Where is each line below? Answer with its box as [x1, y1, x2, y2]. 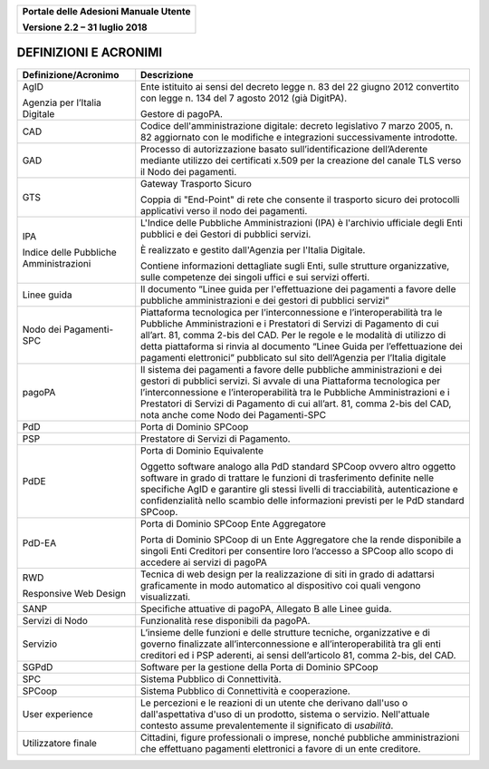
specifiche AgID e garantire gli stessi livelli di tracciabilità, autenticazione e [140, 482, 459, 495]
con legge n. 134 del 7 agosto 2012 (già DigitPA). [140, 92, 348, 104]
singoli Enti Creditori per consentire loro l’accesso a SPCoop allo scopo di [140, 544, 454, 557]
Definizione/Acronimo [22, 68, 120, 81]
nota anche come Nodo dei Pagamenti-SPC [140, 408, 326, 421]
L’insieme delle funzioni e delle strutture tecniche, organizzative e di [140, 626, 430, 638]
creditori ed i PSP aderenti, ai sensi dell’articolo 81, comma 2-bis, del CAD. [140, 648, 456, 661]
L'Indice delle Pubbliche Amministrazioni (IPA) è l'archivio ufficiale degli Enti [140, 216, 464, 229]
